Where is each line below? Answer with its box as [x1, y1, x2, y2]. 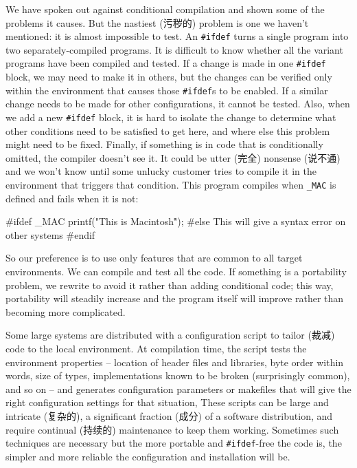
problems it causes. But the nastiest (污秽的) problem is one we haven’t [5, 15, 309, 30]
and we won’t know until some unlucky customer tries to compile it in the [5, 164, 316, 178]
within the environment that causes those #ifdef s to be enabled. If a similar [5, 83, 328, 97]
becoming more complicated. [5, 304, 126, 319]
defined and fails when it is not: [5, 191, 139, 205]
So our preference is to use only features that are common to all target [5, 251, 303, 265]
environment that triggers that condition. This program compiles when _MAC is [5, 177, 336, 191]
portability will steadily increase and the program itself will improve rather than [5, 291, 344, 306]
